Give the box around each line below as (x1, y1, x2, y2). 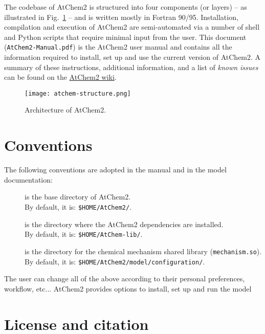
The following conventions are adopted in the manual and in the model (4, 164, 227, 175)
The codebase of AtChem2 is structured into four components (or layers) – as (4, 2, 247, 12)
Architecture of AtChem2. (25, 104, 106, 115)
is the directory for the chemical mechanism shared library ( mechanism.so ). (25, 246, 262, 256)
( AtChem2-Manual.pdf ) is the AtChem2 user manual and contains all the (4, 41, 232, 52)
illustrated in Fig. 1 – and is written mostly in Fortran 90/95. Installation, (4, 11, 238, 22)
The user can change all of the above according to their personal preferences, (4, 273, 245, 284)
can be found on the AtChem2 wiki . (4, 72, 117, 82)
